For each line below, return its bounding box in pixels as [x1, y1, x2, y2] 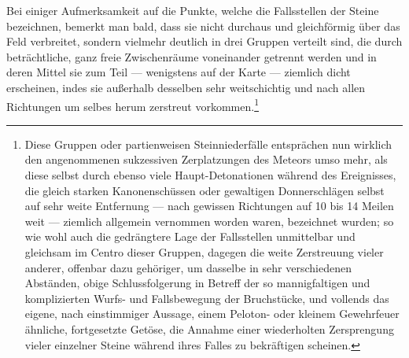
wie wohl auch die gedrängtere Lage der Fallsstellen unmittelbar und [24, 228, 356, 245]
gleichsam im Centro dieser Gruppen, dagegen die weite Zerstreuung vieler [24, 243, 384, 260]
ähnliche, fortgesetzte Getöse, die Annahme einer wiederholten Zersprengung [24, 320, 394, 337]
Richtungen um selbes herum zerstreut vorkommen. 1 [6, 95, 260, 114]
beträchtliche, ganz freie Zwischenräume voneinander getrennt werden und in [6, 48, 377, 65]
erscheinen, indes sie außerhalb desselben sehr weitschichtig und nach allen [6, 79, 366, 95]
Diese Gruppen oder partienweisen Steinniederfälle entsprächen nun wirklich [24, 135, 392, 152]
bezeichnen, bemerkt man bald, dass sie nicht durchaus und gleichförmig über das [6, 17, 400, 34]
